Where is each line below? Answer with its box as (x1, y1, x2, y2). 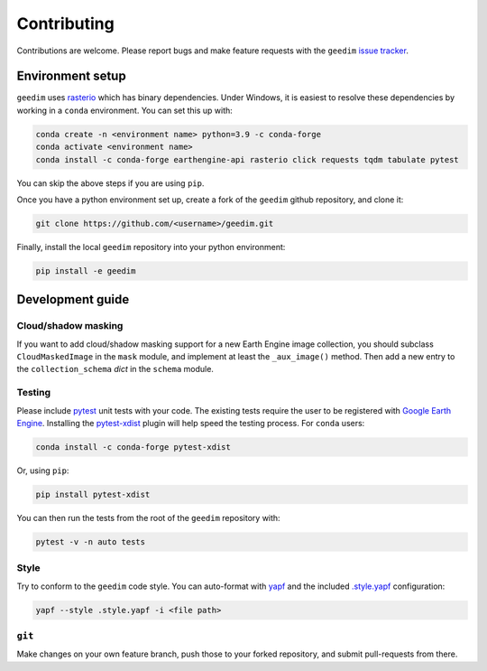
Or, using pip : (16, 465, 69, 476)
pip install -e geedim (35, 266, 136, 275)
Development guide (16, 292, 130, 307)
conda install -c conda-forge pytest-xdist (35, 442, 232, 452)
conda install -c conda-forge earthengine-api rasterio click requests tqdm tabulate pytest (35, 154, 459, 164)
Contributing (16, 14, 115, 33)
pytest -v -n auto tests (35, 536, 146, 546)
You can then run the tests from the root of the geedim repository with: (16, 512, 280, 523)
